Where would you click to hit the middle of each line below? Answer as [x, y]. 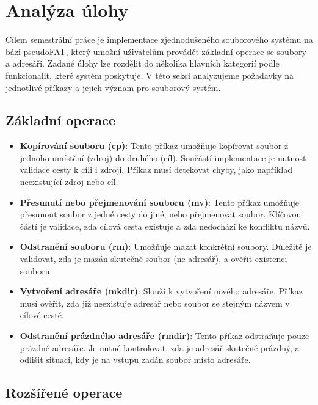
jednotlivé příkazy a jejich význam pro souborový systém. [113, 87]
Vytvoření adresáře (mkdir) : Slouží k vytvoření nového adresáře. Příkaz [161, 291]
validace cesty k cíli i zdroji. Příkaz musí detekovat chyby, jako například [156, 170]
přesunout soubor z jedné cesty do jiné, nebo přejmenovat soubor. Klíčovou [161, 214]
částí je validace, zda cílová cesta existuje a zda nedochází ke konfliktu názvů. [165, 226]
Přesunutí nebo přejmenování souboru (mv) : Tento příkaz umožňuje [159, 202]
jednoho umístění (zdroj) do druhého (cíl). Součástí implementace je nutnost [163, 157]
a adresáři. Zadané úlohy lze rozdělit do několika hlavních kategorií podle [143, 63]
